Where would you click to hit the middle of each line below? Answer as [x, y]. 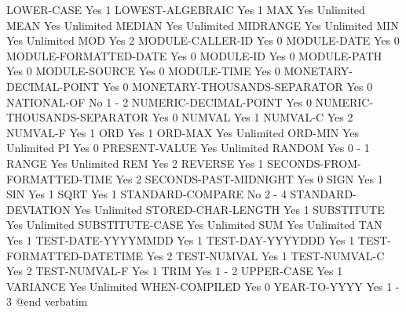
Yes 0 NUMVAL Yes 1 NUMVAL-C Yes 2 [252, 117]
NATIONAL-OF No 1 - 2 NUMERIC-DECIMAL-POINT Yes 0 [159, 102]
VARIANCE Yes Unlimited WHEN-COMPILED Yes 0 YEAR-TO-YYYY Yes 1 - [203, 286]
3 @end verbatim [47, 301]
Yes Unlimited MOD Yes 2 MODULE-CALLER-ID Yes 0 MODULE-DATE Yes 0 [203, 40]
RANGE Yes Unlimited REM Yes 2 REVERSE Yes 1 [135, 163]
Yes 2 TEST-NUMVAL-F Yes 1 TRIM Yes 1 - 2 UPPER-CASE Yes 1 [175, 271]
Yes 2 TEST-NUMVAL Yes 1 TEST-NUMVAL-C [265, 255]
